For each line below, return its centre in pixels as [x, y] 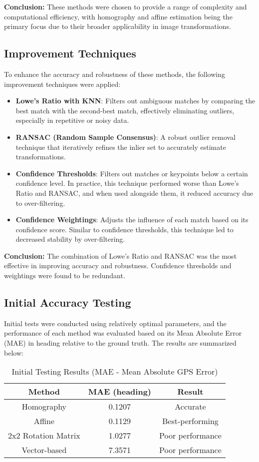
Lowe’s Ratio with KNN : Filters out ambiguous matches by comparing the [135, 101]
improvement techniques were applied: [62, 84]
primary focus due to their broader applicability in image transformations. [118, 26]
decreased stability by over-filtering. [70, 239]
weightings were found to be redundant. [65, 275]
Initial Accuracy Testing [68, 302]
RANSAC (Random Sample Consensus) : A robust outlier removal [126, 137]
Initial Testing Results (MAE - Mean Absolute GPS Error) [115, 372]
